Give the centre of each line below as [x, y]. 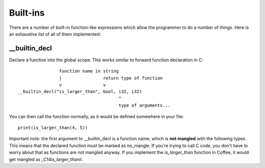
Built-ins [27, 13]
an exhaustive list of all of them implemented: [55, 34]
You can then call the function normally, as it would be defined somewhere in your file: [96, 116]
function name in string [89, 71]
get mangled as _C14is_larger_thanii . [46, 159]
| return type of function [111, 78]
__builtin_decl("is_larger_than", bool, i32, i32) [80, 92]
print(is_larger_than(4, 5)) [53, 128]
